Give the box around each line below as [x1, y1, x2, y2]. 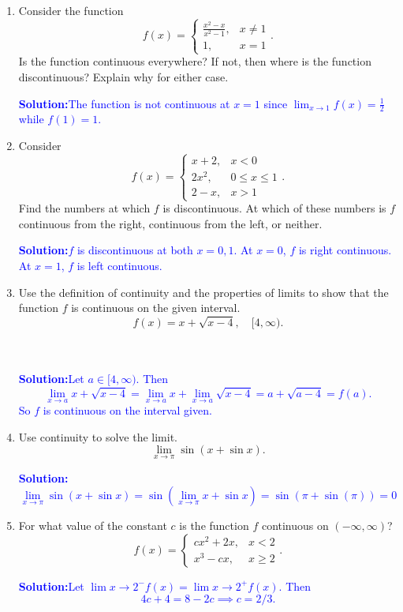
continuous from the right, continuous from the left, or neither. [18, 215, 323, 231]
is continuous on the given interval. [71, 299, 241, 316]
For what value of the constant [18, 517, 167, 534]
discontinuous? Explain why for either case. [18, 68, 229, 84]
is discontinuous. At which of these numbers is [162, 200, 386, 216]
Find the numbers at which [18, 200, 151, 216]
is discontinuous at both [76, 242, 193, 258]
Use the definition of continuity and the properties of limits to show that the [18, 283, 389, 300]
